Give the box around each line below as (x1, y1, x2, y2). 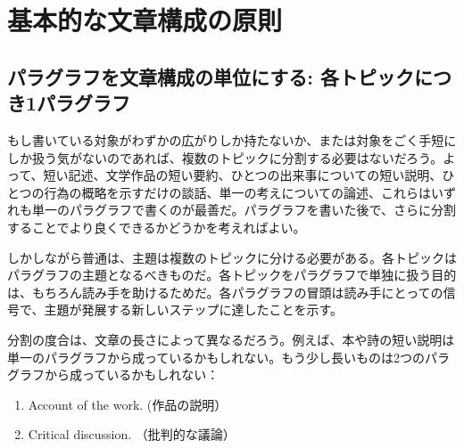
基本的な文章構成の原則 (7, 2, 283, 38)
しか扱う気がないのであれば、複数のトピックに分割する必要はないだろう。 (7, 148, 443, 167)
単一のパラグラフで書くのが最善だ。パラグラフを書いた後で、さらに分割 (31, 200, 457, 219)
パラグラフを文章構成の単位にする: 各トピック (7, 62, 414, 90)
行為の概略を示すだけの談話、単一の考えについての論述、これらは (44, 183, 432, 201)
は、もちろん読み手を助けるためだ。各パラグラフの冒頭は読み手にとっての (7, 282, 443, 301)
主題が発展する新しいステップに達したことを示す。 (44, 300, 344, 319)
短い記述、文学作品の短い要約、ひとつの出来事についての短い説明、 (43, 166, 443, 184)
